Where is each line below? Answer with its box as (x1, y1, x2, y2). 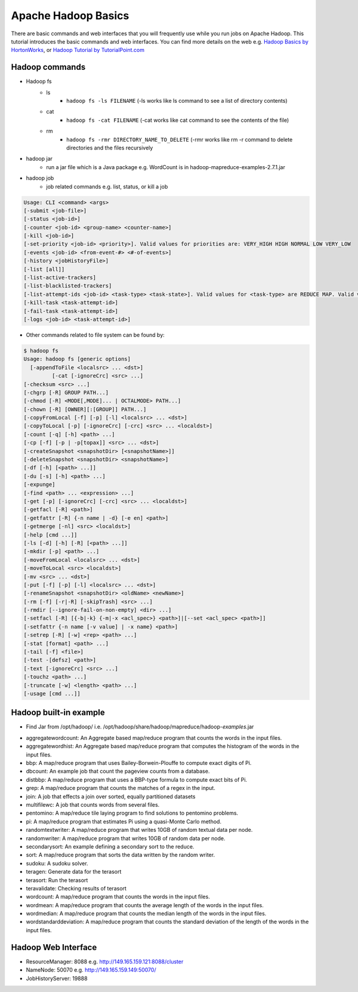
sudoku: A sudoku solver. (26, 859, 89, 867)
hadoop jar (26, 155, 53, 163)
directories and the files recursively (66, 144, 153, 151)
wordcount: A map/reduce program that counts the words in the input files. (26, 893, 210, 901)
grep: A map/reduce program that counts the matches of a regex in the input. (26, 785, 216, 792)
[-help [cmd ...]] (23, 531, 78, 538)
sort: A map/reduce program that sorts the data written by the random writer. (26, 852, 215, 859)
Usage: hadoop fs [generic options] (23, 356, 131, 363)
